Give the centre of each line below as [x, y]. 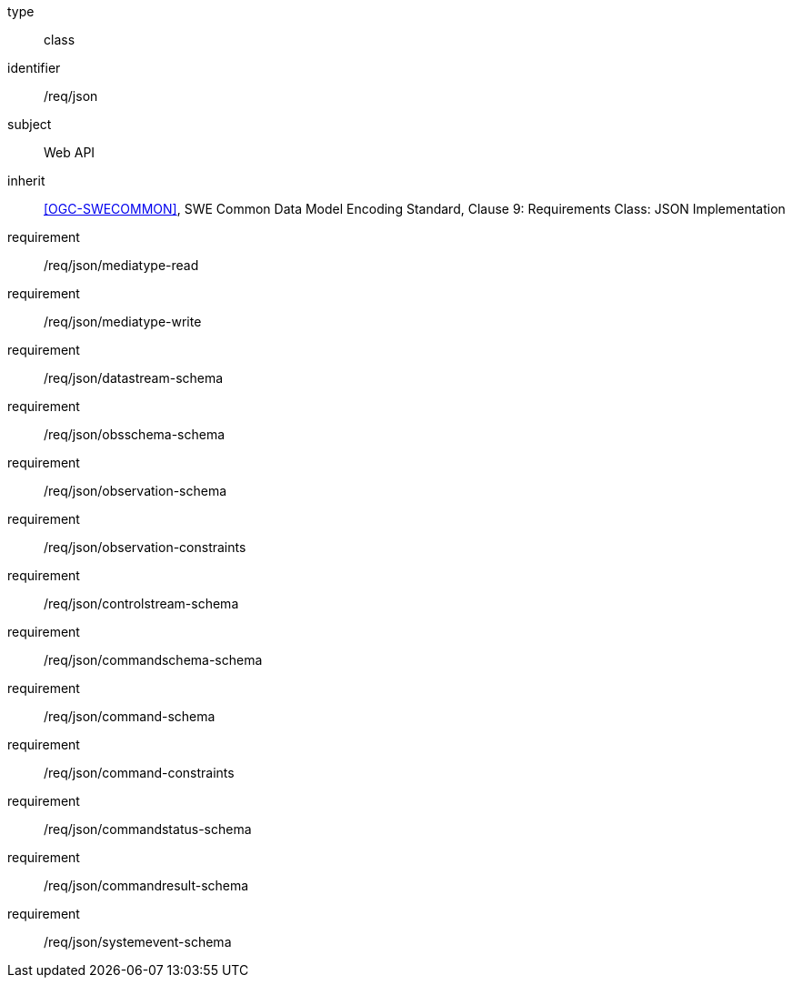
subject [30, 124]
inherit [26, 181]
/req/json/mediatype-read [121, 265]
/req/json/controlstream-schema [141, 603]
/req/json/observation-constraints [145, 547]
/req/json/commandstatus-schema [148, 829]
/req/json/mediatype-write [123, 322]
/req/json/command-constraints [139, 773]
